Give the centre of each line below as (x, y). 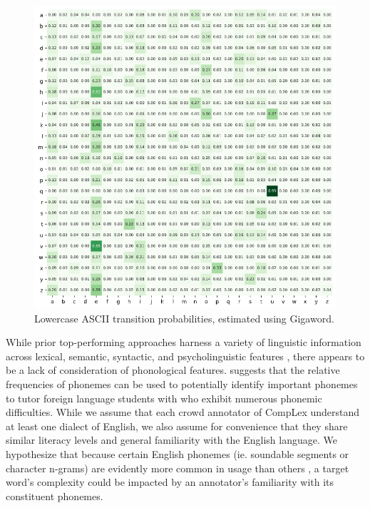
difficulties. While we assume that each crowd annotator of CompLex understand (183, 412)
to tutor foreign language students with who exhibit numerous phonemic (164, 398)
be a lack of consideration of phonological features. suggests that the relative (173, 370)
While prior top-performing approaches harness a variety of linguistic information (184, 342)
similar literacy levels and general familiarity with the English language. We (171, 440)
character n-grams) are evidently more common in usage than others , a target (178, 468)
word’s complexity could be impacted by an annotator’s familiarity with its (170, 482)
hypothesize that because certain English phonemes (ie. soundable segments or (178, 453)
